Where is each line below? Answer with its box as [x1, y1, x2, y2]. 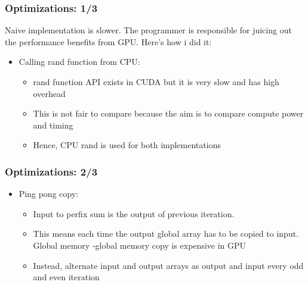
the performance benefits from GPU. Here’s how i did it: [5, 35, 212, 48]
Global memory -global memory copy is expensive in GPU [33, 239, 247, 251]
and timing [33, 118, 73, 131]
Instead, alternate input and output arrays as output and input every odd [33, 259, 304, 271]
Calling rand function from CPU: [19, 55, 140, 68]
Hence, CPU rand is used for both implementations [33, 139, 221, 151]
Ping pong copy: [19, 187, 79, 200]
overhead [33, 87, 66, 99]
